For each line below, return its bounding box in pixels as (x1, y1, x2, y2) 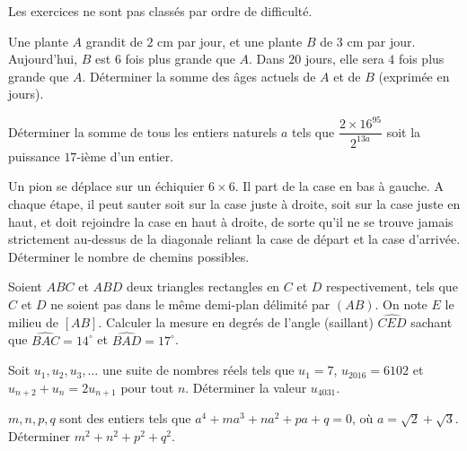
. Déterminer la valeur (185, 377, 307, 396)
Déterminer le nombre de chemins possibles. (8, 247, 250, 265)
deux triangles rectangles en (126, 277, 280, 296)
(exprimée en (378, 66, 450, 85)
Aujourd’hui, (8, 49, 78, 68)
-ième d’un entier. (76, 146, 174, 165)
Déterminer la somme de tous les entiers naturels (8, 122, 278, 141)
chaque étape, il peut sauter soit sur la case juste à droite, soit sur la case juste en (8, 195, 461, 213)
